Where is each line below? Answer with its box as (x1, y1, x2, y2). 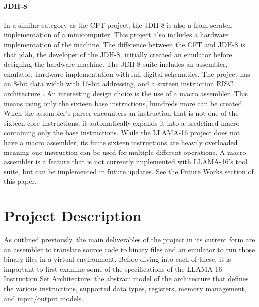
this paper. (4, 176, 37, 186)
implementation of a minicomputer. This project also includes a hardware (4, 29, 229, 40)
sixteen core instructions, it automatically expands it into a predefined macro (4, 117, 240, 128)
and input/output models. (4, 293, 84, 303)
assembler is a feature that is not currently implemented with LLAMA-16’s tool (4, 156, 248, 167)
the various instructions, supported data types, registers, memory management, (4, 283, 246, 293)
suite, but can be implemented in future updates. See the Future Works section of (4, 166, 254, 176)
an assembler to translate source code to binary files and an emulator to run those (4, 244, 255, 254)
